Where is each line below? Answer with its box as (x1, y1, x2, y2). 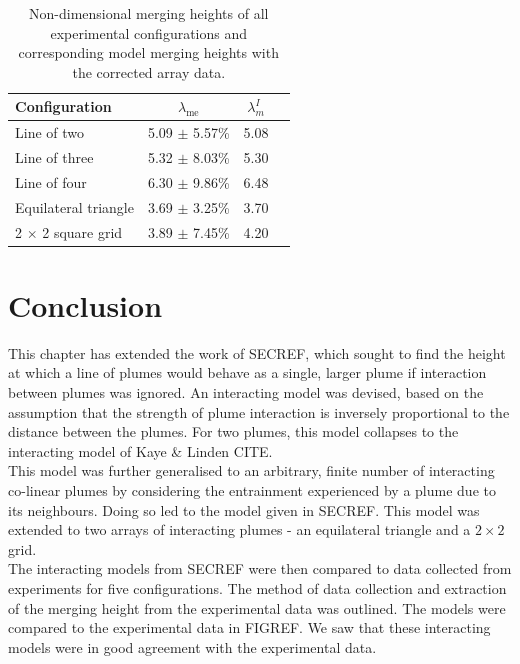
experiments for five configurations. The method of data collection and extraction (8, 577, 507, 598)
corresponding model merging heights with (18, 42, 279, 63)
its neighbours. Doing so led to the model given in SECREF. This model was (8, 499, 480, 520)
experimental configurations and (50, 22, 248, 43)
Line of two (15, 122, 85, 143)
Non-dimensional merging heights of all (29, 3, 269, 23)
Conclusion (8, 284, 163, 325)
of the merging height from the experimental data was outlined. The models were (8, 597, 506, 618)
